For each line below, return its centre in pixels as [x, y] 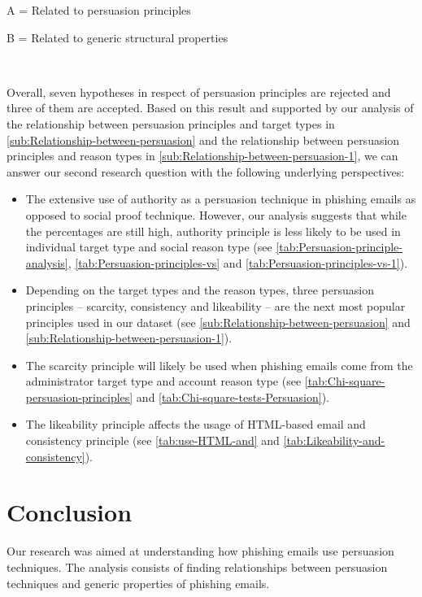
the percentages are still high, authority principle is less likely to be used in [213, 231]
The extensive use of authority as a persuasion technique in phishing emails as [221, 199]
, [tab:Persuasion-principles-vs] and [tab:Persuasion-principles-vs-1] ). [238, 262]
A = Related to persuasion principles [99, 10]
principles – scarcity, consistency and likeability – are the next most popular [215, 305]
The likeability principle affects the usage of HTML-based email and [196, 424]
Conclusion [70, 512]
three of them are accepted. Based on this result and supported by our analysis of [210, 108]
